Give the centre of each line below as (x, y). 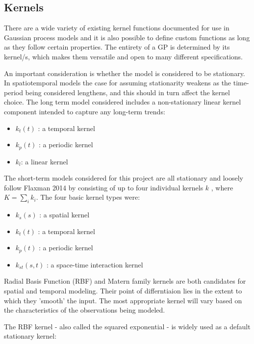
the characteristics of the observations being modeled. (85, 310)
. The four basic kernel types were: (88, 197)
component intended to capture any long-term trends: (85, 111)
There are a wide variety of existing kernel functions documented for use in (117, 28)
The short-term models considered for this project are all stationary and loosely (124, 178)
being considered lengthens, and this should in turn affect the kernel (127, 92)
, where (222, 187)
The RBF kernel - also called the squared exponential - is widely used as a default (127, 326)
